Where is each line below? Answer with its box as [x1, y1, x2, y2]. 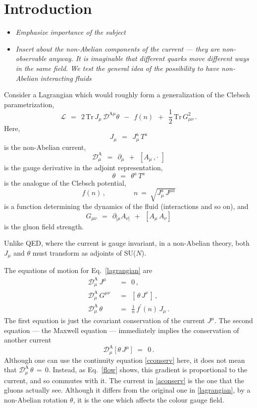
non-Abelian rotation [4, 394, 68, 405]
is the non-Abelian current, [4, 141, 86, 152]
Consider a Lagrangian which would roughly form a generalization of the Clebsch [4, 89, 250, 100]
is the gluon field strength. [4, 221, 84, 231]
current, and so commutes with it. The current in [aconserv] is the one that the [4, 375, 245, 385]
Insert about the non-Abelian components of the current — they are [15, 43, 220, 54]
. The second [214, 315, 253, 325]
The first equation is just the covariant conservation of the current [4, 315, 205, 325]
